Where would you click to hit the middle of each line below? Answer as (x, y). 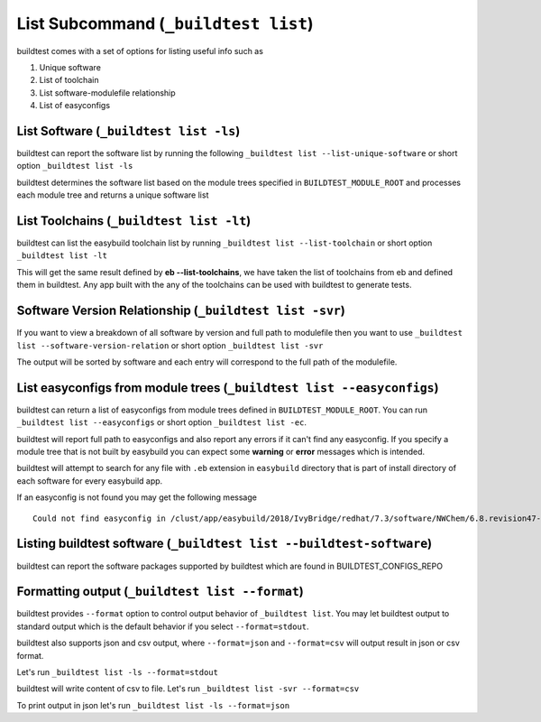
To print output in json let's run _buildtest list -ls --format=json (153, 705)
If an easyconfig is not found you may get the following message (137, 497)
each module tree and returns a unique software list (113, 195)
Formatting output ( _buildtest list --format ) (160, 592)
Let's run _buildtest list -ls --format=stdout (117, 671)
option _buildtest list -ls (75, 166)
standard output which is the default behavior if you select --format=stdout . (163, 626)
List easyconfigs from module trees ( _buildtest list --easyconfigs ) (228, 388)
